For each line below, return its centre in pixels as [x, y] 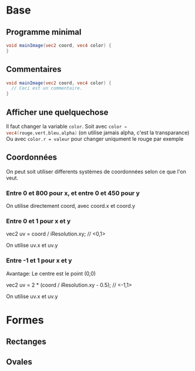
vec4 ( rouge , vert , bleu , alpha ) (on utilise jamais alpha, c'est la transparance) [98, 132]
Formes [25, 320]
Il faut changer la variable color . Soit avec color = [67, 126]
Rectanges [26, 342]
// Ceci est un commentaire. [47, 88]
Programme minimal [44, 32]
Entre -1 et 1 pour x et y [39, 261]
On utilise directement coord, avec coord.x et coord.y [71, 206]
